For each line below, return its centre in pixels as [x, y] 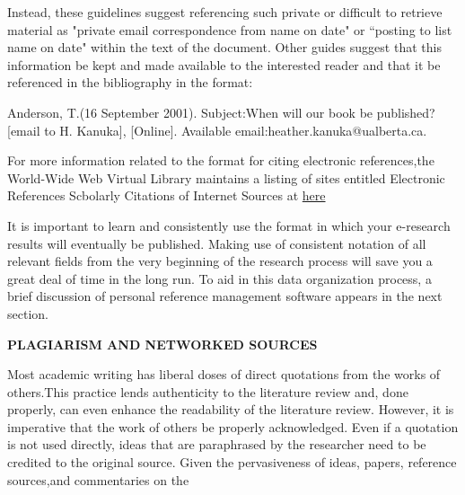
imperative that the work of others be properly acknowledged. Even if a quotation [233, 426]
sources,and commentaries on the [98, 479]
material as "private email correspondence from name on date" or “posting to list [230, 29]
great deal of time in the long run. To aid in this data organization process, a [219, 278]
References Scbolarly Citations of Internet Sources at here [167, 195]
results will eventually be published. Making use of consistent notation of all [217, 243]
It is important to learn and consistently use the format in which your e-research [229, 225]
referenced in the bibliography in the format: [130, 82]
